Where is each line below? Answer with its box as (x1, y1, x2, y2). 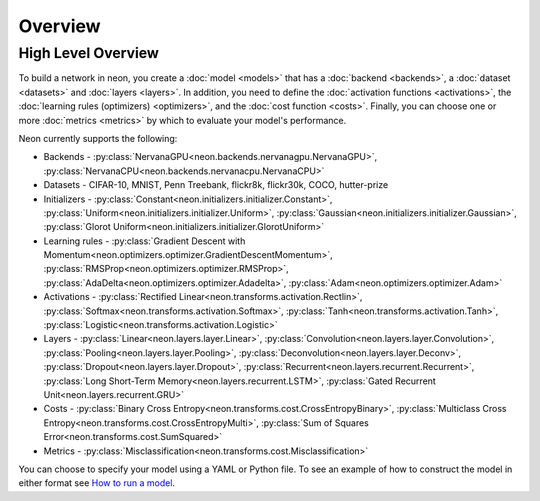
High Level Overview (18, 44, 160, 62)
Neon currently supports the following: (18, 132, 178, 144)
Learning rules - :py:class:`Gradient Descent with (43, 235, 246, 247)
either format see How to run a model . (18, 477, 175, 489)
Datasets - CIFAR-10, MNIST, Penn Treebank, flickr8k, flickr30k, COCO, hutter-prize (43, 179, 389, 191)
